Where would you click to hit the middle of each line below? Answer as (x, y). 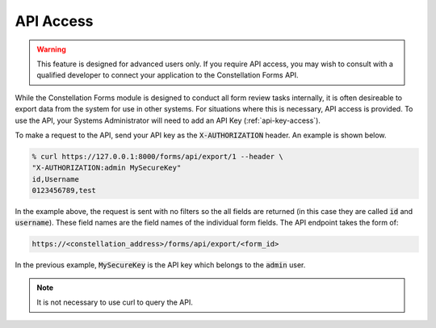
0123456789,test (64, 191)
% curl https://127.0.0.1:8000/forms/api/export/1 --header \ (157, 156)
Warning (51, 49)
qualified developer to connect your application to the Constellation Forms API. (168, 75)
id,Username (56, 179)
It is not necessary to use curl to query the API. (115, 302)
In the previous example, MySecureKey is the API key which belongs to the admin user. (160, 265)
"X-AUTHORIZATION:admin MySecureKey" (107, 168)
